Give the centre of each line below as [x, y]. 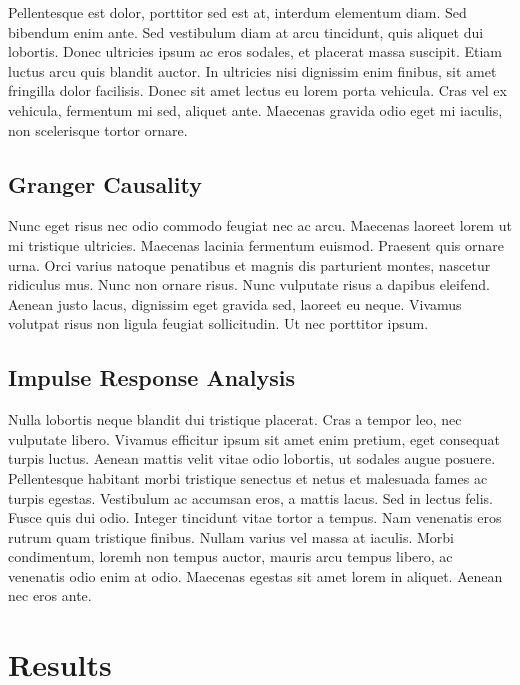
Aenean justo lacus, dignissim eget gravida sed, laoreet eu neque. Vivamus [235, 303]
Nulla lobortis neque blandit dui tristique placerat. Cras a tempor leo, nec [235, 419]
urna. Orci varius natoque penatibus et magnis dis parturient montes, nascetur [249, 264]
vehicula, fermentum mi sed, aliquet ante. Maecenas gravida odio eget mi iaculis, [255, 109]
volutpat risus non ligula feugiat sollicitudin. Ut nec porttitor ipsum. [218, 323]
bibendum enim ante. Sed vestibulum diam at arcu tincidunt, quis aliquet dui [246, 31]
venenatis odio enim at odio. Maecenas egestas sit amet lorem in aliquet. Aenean [255, 575]
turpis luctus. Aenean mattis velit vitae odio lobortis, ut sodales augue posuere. [252, 458]
